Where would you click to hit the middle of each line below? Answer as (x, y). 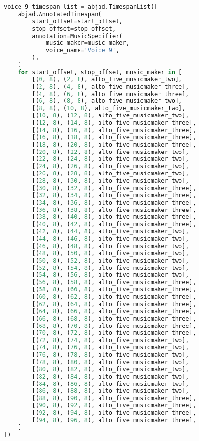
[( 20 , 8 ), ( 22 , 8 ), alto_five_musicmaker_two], (110, 152)
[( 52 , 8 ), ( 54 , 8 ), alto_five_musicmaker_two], (110, 268)
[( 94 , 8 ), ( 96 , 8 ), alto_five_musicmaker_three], (114, 420)
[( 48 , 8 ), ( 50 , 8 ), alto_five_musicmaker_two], (110, 253)
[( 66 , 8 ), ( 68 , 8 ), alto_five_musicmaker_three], (114, 318)
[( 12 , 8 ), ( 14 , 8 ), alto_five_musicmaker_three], (114, 123)
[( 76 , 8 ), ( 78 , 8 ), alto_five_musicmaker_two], (110, 355)
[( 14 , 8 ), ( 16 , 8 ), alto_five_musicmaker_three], (114, 130)
